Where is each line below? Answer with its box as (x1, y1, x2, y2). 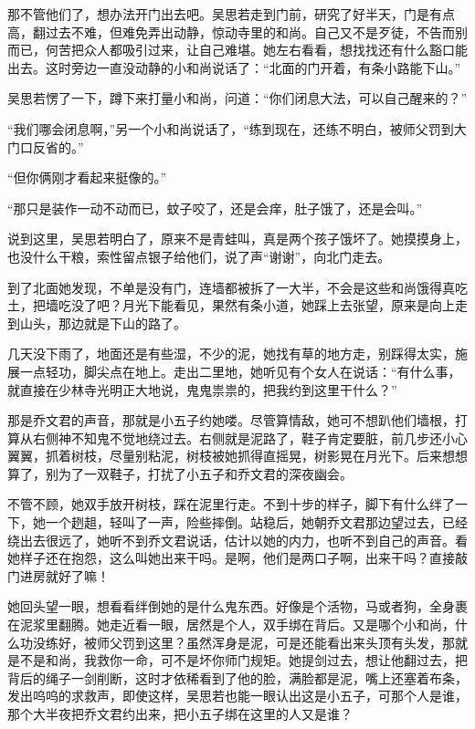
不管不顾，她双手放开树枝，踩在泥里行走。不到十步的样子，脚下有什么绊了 (7, 495, 455, 514)
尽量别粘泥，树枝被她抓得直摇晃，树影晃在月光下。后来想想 (109, 446, 468, 465)
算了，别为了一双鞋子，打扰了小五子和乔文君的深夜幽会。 (7, 463, 353, 483)
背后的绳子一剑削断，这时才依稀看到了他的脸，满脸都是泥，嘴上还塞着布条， (7, 668, 468, 687)
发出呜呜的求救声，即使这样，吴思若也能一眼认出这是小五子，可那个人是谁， (7, 686, 468, 705)
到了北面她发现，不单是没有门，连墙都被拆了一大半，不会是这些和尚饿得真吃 (7, 277, 468, 297)
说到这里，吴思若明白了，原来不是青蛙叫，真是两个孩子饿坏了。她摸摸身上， (7, 229, 468, 248)
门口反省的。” (7, 137, 84, 156)
